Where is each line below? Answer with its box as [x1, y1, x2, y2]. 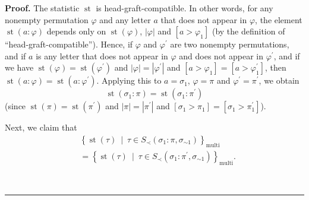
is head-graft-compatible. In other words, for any [96, 2, 273, 14]
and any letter [99, 13, 151, 26]
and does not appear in [179, 49, 264, 62]
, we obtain [258, 74, 299, 87]
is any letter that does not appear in [36, 49, 168, 62]
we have [5, 61, 34, 74]
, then [265, 61, 286, 74]
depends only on [46, 25, 106, 37]
